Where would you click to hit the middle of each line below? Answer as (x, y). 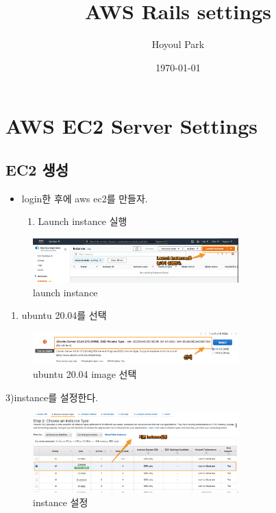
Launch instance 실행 (83, 221)
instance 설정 (61, 502)
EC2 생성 (37, 169)
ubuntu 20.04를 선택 (64, 315)
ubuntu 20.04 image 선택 (85, 374)
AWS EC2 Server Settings (132, 126)
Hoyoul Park (178, 44)
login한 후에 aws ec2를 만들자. (85, 198)
